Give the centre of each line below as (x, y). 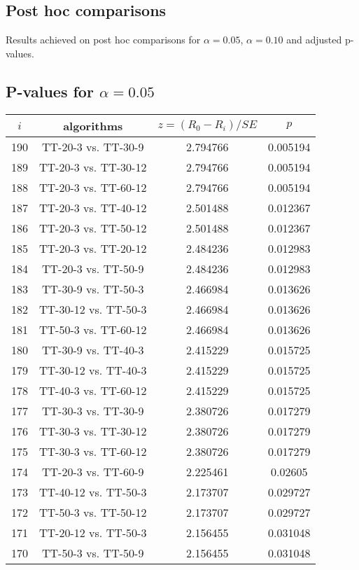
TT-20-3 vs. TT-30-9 (93, 146)
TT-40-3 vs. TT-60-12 (93, 390)
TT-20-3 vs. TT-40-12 (93, 207)
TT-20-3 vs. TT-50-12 (93, 228)
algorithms (93, 125)
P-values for (50, 91)
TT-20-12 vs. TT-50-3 (93, 532)
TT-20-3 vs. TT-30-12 (93, 167)
